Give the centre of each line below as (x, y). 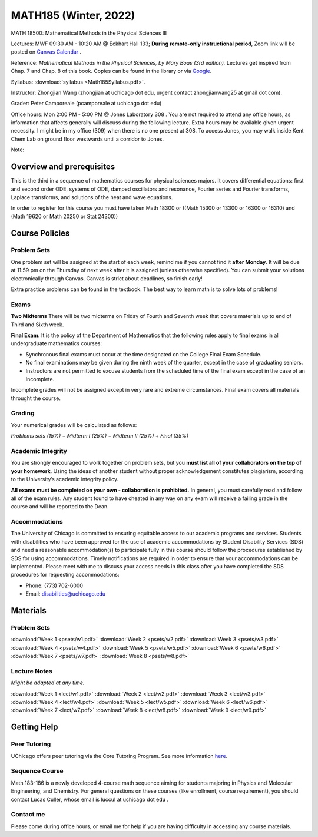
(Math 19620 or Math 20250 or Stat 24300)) (64, 216)
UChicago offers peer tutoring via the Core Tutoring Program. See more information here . (119, 756)
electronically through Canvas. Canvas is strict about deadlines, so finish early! (107, 278)
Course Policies (40, 233)
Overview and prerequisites (63, 167)
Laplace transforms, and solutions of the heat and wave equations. (92, 197)
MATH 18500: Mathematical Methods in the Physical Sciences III (89, 33)
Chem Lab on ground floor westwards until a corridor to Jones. (87, 139)
